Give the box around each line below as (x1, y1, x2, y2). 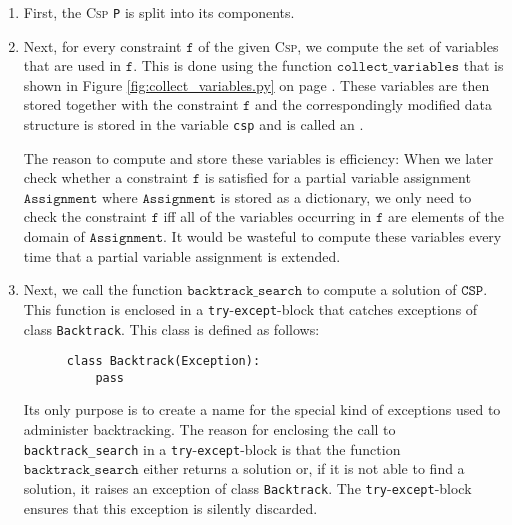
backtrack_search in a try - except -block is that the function (23, 438, 401, 459)
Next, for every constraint (23, 35, 182, 56)
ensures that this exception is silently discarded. (23, 497, 318, 518)
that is (463, 55, 504, 76)
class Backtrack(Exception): (66, 354, 261, 369)
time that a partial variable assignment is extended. (23, 245, 341, 266)
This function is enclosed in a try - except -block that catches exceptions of (23, 298, 478, 319)
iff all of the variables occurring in (163, 206, 372, 227)
